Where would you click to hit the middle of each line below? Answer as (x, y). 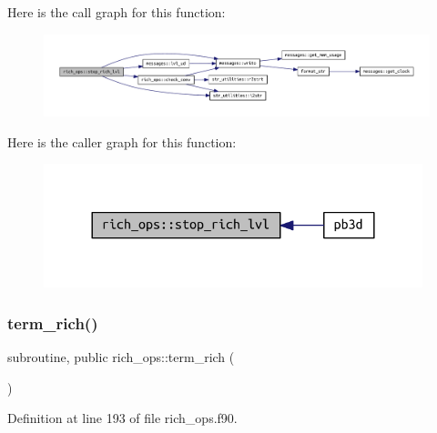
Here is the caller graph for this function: (122, 141)
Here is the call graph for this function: (117, 12)
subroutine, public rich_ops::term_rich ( (121, 357)
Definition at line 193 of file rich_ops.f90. (122, 418)
